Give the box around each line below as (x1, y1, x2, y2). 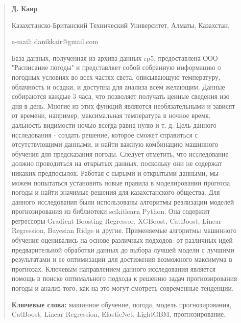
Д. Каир (11, 3, 38, 13)
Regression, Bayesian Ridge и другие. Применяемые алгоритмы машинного (11, 225, 237, 235)
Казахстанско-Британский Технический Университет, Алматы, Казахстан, (11, 20, 230, 30)
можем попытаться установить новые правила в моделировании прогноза (11, 177, 230, 187)
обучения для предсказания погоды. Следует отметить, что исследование (11, 148, 229, 159)
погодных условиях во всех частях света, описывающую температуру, (11, 71, 220, 82)
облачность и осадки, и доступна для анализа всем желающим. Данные (11, 81, 225, 92)
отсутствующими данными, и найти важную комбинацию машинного (11, 139, 218, 149)
